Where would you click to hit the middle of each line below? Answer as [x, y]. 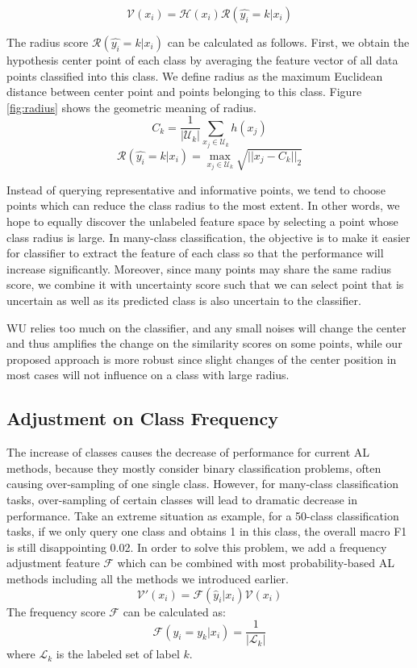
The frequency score [56, 611]
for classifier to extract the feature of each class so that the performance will [195, 253]
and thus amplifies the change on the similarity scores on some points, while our [204, 343]
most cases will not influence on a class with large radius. [148, 375]
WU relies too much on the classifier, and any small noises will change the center [206, 327]
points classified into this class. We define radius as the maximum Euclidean [195, 75]
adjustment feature [53, 563]
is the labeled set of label [118, 654]
